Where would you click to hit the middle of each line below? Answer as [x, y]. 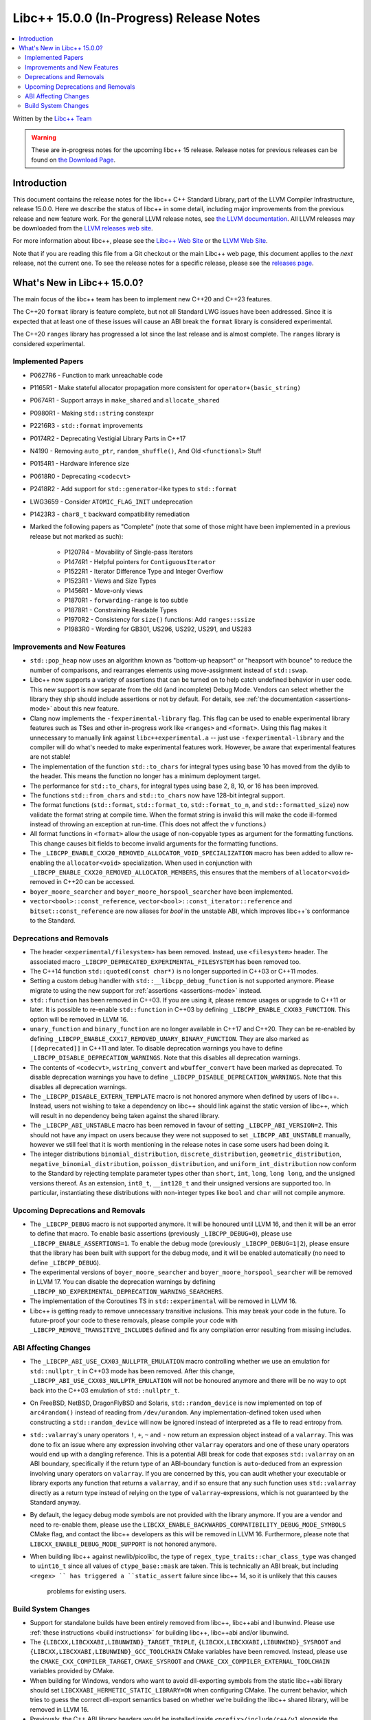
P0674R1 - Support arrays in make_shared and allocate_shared [125, 400]
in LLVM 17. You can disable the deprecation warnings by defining [123, 1282]
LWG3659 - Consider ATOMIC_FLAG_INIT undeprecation [111, 502]
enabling [42, 863]
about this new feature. [87, 709]
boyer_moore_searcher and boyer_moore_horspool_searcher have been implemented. [161, 892]
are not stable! [50, 757]
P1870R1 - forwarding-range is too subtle [126, 600]
